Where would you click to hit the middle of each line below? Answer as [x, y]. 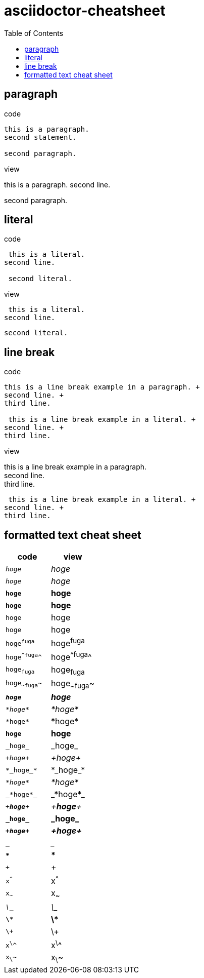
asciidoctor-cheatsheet [85, 11]
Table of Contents [34, 33]
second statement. [40, 137]
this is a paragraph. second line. [57, 184]
